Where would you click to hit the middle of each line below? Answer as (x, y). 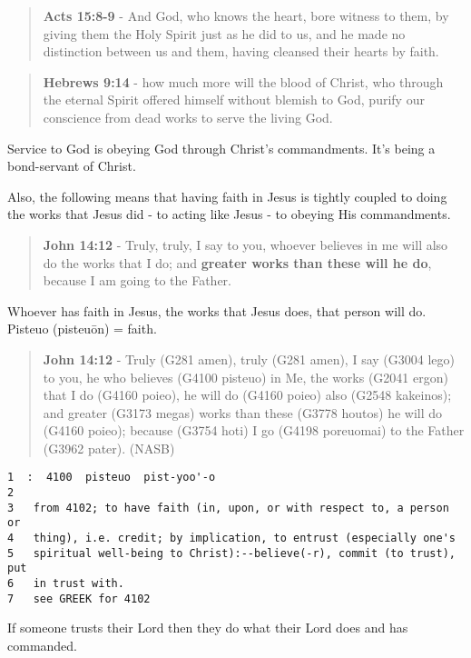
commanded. (42, 645)
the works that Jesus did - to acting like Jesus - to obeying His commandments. (229, 214)
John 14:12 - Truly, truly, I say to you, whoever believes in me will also (245, 244)
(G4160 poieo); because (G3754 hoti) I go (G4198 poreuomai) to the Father (254, 430)
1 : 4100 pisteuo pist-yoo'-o (112, 478)
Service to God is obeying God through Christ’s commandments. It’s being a (221, 148)
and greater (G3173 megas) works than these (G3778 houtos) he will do (243, 412)
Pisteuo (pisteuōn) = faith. (82, 329)
